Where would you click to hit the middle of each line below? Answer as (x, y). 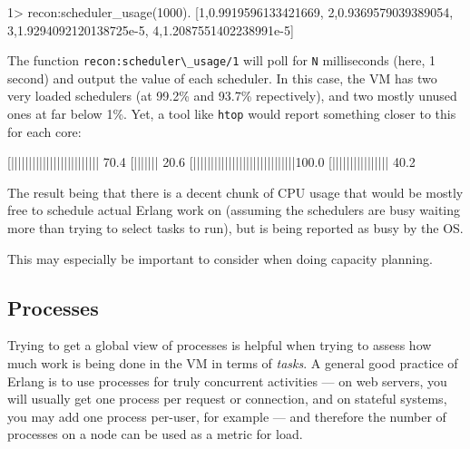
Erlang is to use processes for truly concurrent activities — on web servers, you (227, 381)
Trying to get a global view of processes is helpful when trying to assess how (220, 345)
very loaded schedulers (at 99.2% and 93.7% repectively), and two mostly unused (232, 96)
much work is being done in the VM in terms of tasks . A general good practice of (233, 363)
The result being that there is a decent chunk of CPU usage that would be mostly (235, 192)
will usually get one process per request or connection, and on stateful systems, (227, 399)
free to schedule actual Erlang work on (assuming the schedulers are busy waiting (234, 210)
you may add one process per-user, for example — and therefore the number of (227, 416)
